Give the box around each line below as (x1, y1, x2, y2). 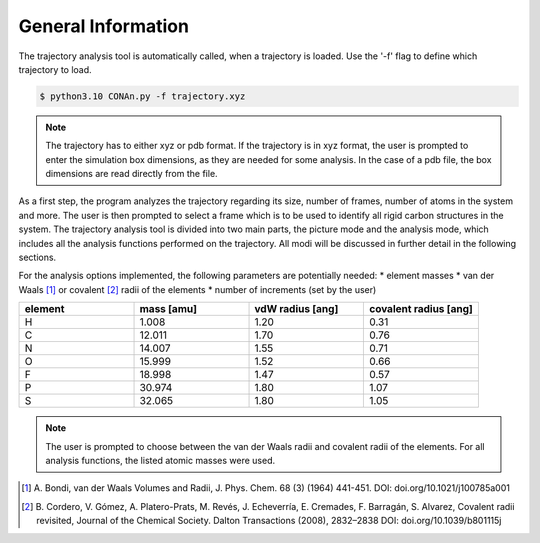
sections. (18, 251, 57, 264)
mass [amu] (139, 302, 197, 316)
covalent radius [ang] (368, 302, 474, 316)
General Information (18, 15, 190, 37)
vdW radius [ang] (254, 302, 339, 316)
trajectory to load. (18, 63, 92, 75)
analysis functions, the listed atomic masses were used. (45, 454, 276, 466)
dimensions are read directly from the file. (45, 168, 219, 180)
